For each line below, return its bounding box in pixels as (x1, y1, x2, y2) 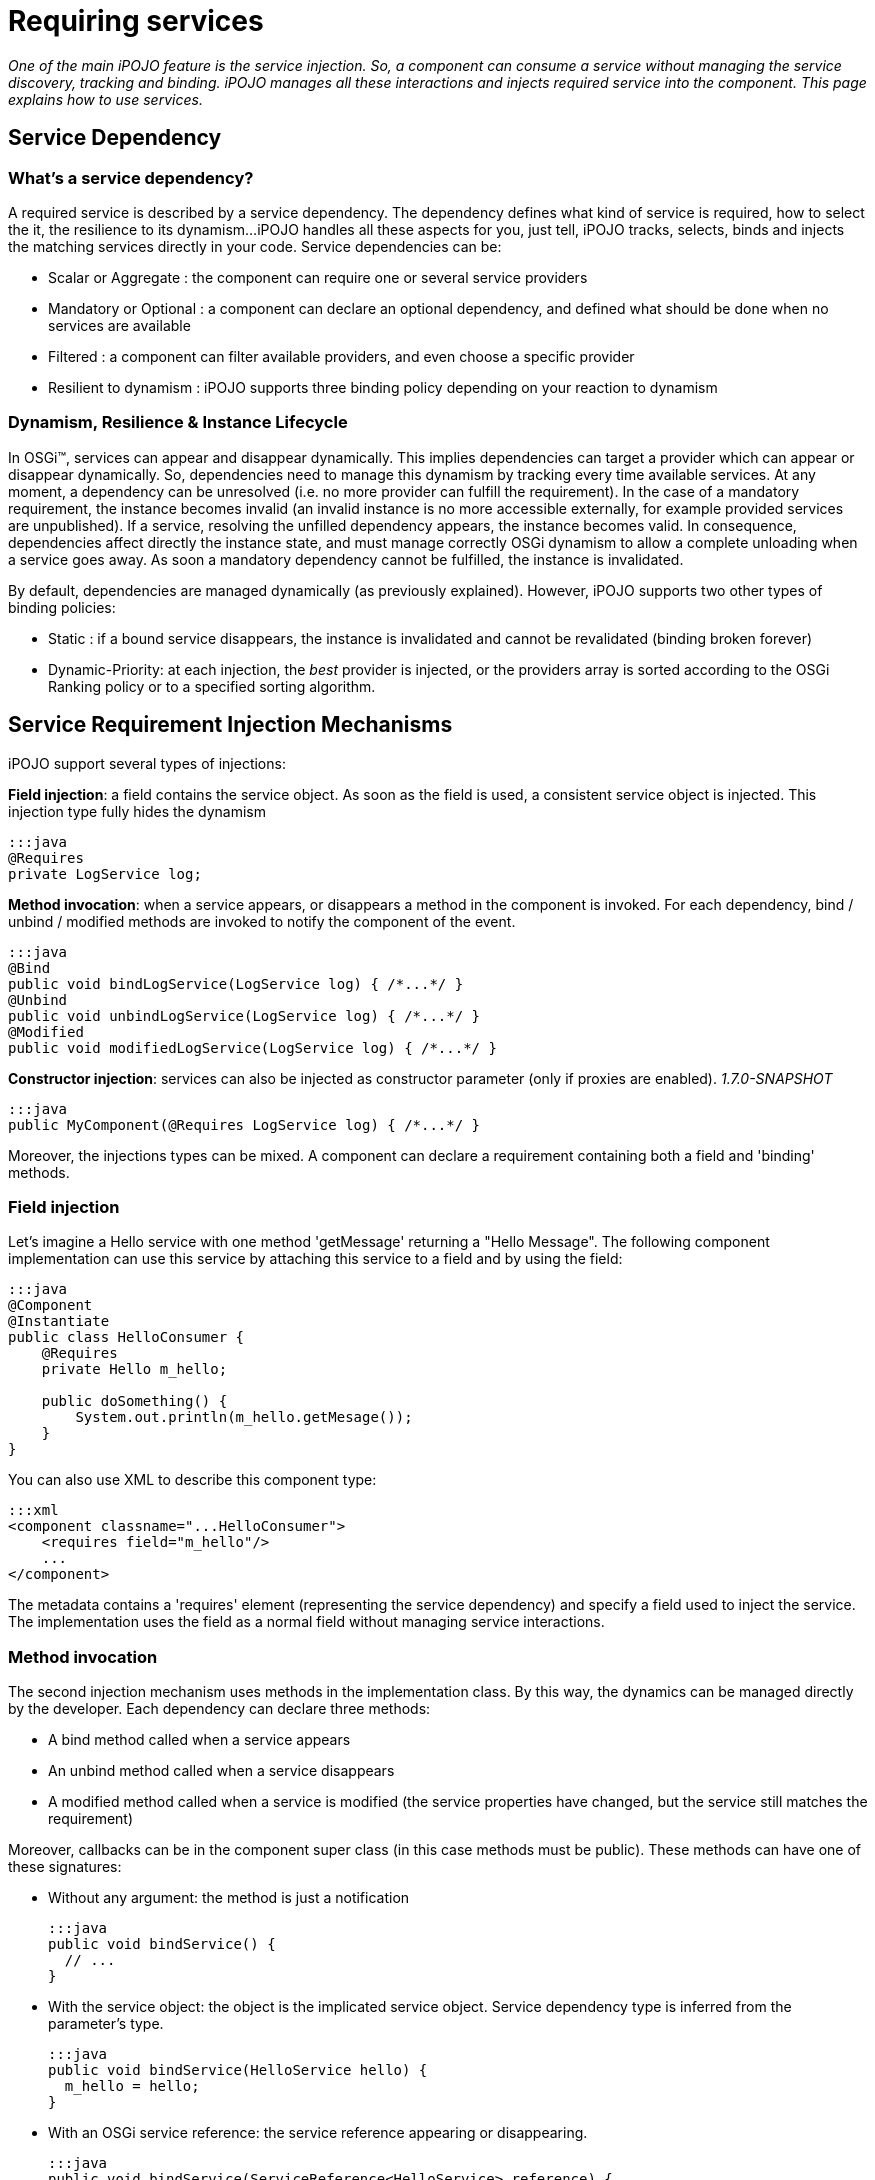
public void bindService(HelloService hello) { (48, 2062, 428, 2079)
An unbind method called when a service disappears (48, 1762, 395, 1780)
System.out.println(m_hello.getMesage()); (75, 1409, 413, 1426)
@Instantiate (8, 1313, 110, 1330)
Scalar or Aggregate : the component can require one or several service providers (48, 268, 588, 286)
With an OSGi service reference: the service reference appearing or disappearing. (48, 2124, 588, 2142)
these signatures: (8, 1858, 122, 1876)
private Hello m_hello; (41, 1361, 228, 1378)
